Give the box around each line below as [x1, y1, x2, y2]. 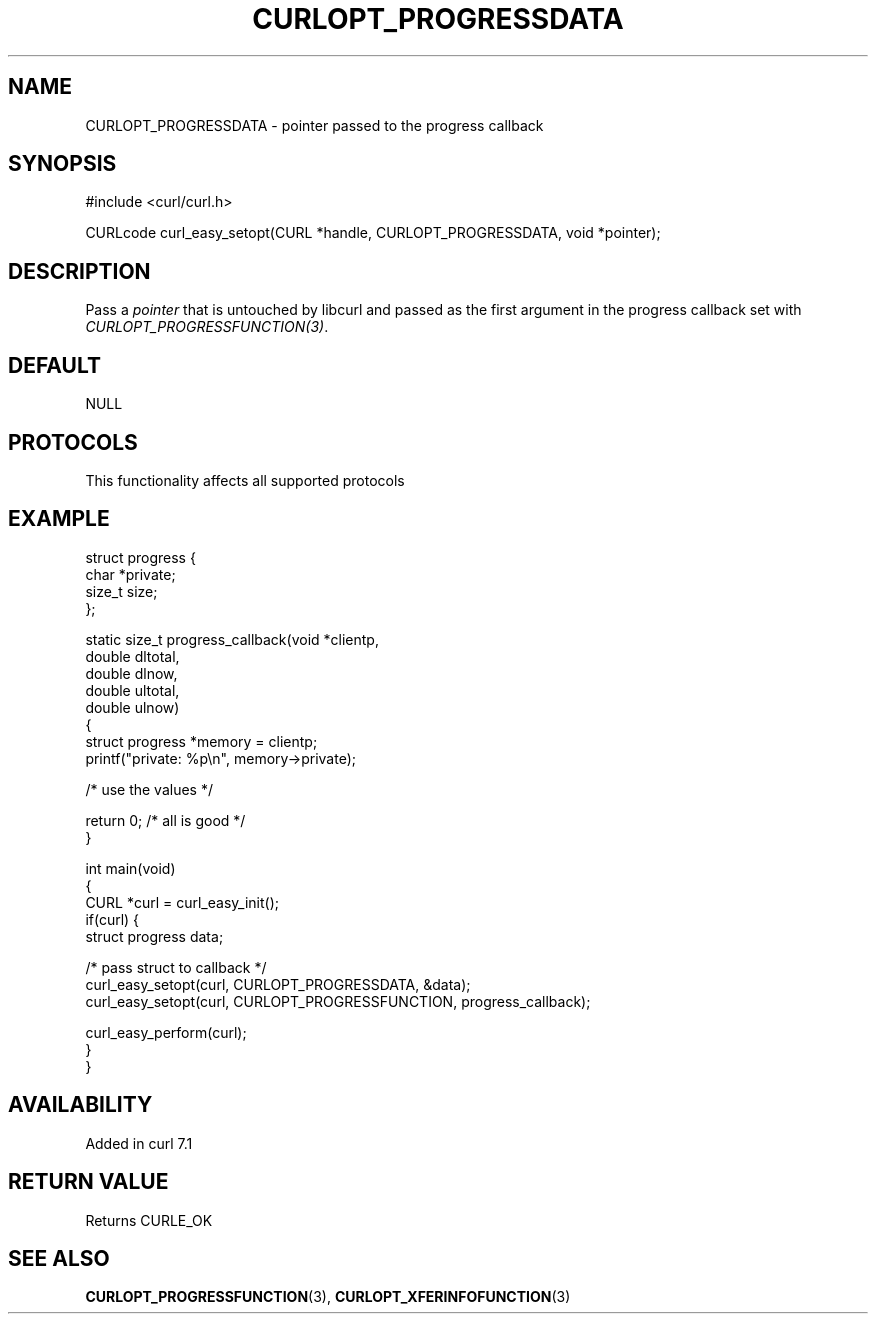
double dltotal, [85, 647, 180, 665]
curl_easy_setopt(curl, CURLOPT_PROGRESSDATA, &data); [85, 975, 471, 993]
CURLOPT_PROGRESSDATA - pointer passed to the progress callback [85, 116, 544, 134]
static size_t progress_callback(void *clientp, [85, 630, 379, 648]
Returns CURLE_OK [85, 1211, 213, 1229]
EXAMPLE [8, 506, 110, 532]
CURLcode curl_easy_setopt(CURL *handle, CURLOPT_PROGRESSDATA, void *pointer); [85, 224, 661, 242]
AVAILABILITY [8, 1092, 153, 1118]
